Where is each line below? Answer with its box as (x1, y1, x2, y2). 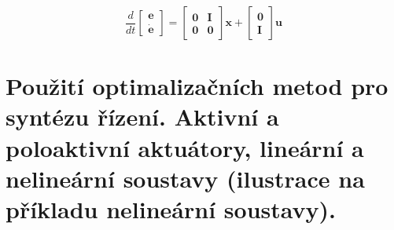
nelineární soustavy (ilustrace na (6, 162, 365, 194)
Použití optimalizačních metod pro (6, 70, 388, 102)
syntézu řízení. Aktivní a (6, 100, 279, 133)
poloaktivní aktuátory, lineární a (6, 131, 364, 163)
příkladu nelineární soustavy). (6, 192, 336, 225)
